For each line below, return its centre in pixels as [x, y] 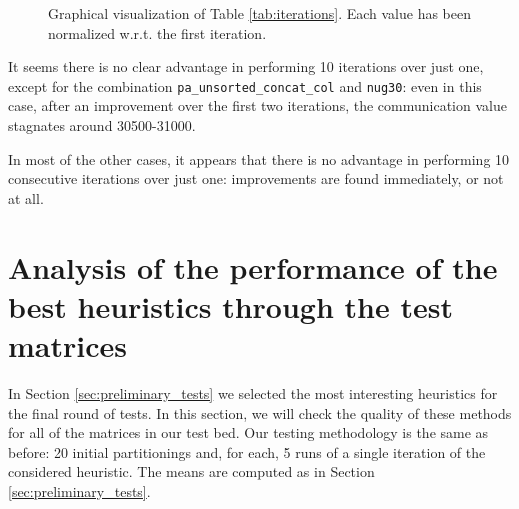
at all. [26, 197]
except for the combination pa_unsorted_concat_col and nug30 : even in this [245, 85]
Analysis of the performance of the [253, 266]
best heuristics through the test [230, 305]
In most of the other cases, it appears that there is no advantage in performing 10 [259, 158]
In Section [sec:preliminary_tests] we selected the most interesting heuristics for [253, 392]
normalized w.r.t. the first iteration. [157, 32]
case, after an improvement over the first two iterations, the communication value [257, 105]
